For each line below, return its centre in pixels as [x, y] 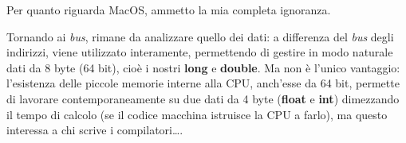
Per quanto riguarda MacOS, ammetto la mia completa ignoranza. [169, 10]
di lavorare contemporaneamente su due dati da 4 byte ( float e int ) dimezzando [203, 98]
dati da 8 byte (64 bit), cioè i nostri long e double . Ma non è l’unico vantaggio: [203, 67]
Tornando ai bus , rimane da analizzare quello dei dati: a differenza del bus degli [200, 36]
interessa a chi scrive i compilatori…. [95, 130]
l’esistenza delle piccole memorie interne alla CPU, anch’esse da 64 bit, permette [203, 83]
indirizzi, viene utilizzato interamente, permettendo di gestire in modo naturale [200, 52]
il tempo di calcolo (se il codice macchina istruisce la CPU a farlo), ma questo [197, 114]
